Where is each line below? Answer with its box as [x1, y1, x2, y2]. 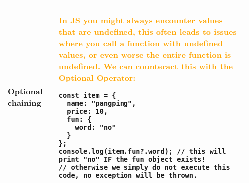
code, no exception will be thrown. [58, 171, 198, 179]
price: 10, [67, 107, 108, 115]
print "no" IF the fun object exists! [58, 155, 206, 163]
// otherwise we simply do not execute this [58, 163, 230, 171]
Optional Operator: [58, 72, 136, 83]
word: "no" [75, 123, 116, 131]
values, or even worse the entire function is [58, 49, 231, 60]
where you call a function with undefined [58, 37, 223, 49]
